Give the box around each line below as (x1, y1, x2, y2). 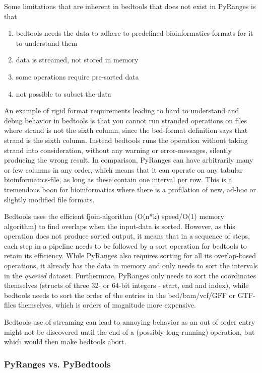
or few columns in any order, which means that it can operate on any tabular (4, 164, 243, 175)
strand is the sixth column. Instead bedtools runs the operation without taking (4, 134, 248, 145)
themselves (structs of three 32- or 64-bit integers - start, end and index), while (4, 280, 249, 290)
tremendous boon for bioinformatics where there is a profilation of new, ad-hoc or (4, 184, 256, 194)
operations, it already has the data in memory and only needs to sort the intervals (4, 260, 258, 271)
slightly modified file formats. (4, 194, 95, 204)
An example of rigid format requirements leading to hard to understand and (4, 105, 239, 116)
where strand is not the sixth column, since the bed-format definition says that (4, 125, 248, 135)
